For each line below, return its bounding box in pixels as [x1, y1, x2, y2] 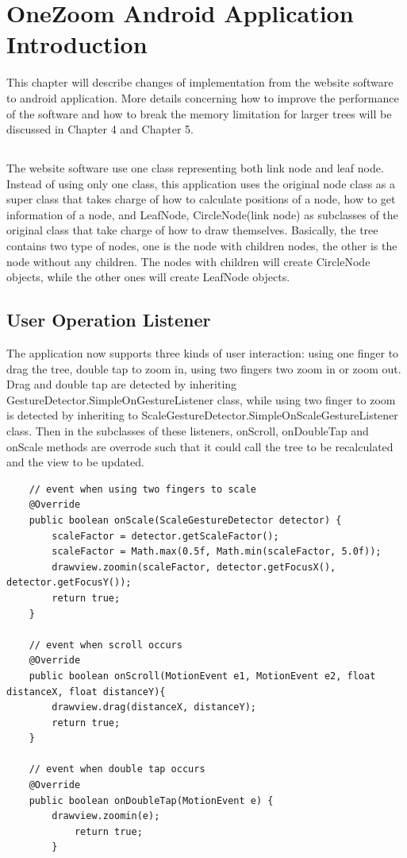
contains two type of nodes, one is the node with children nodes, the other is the [6, 238, 397, 254]
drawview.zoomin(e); [52, 810, 160, 822]
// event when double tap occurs [29, 763, 205, 775]
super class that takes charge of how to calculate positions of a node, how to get [6, 191, 396, 207]
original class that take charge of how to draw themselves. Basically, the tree [6, 222, 378, 238]
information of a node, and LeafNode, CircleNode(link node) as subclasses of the [6, 206, 398, 222]
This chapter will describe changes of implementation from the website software [6, 74, 394, 91]
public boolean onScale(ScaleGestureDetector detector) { [29, 514, 342, 526]
